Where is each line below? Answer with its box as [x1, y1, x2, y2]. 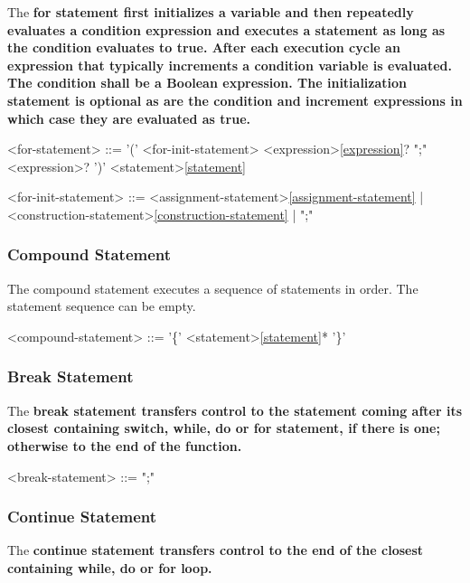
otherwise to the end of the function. [7, 436, 242, 455]
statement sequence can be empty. [7, 296, 196, 315]
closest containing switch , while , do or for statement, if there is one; [7, 418, 440, 437]
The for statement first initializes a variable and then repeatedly [7, 3, 414, 21]
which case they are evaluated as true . [7, 108, 250, 127]
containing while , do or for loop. [7, 558, 212, 577]
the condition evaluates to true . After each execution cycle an [7, 38, 400, 57]
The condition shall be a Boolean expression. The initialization [7, 73, 408, 92]
